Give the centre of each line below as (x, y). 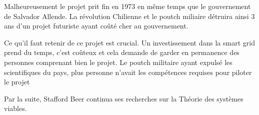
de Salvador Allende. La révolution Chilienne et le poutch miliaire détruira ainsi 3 (129, 16)
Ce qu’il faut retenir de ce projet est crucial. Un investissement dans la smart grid (129, 42)
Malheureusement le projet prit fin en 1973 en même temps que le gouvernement (127, 6)
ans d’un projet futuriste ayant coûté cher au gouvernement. (96, 26)
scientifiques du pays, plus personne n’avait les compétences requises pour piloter (128, 72)
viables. (15, 108)
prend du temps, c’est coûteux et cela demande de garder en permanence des (122, 52)
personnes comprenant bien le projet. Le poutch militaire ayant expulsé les (118, 62)
